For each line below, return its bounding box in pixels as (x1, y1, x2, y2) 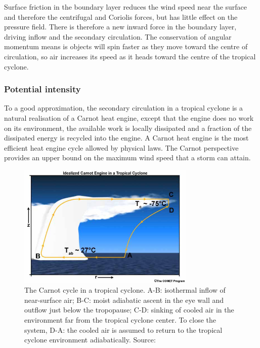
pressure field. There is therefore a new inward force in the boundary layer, (4, 21, 237, 32)
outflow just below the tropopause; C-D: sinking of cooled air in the (24, 304, 234, 315)
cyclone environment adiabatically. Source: (24, 334, 156, 345)
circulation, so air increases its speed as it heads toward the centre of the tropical (4, 51, 256, 61)
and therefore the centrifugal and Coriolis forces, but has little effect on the (4, 11, 238, 22)
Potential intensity (4, 83, 81, 95)
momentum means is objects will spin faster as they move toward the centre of (4, 41, 248, 52)
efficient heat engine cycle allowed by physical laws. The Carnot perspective (4, 142, 239, 153)
